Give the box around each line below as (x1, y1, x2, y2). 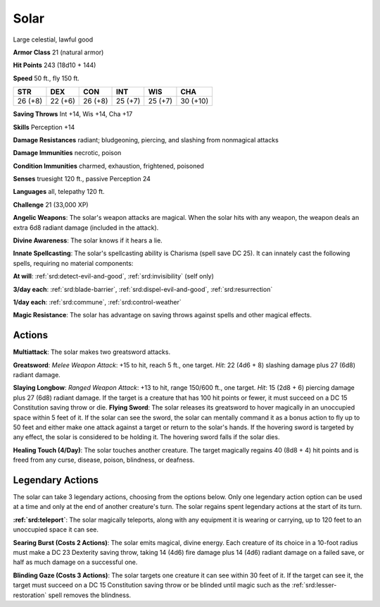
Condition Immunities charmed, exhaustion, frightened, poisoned (13, 161, 204, 170)
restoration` (13, 591, 47, 599)
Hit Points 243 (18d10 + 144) (13, 61, 96, 70)
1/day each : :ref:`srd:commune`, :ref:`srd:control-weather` (13, 298, 182, 306)
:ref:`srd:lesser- (291, 581, 337, 589)
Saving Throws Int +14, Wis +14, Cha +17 (13, 110, 133, 118)
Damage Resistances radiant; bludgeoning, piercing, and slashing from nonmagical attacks (13, 135, 279, 144)
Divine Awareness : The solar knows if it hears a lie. (13, 236, 163, 245)
